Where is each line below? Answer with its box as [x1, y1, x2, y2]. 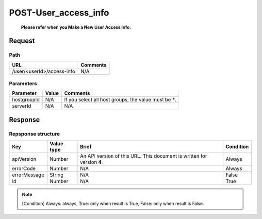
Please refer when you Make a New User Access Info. [21, 24, 131, 30]
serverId [12, 102, 32, 109]
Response [9, 116, 40, 124]
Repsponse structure [9, 130, 60, 137]
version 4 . [80, 159, 103, 166]
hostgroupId [12, 96, 40, 103]
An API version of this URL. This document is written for [80, 153, 207, 160]
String [49, 171, 64, 178]
